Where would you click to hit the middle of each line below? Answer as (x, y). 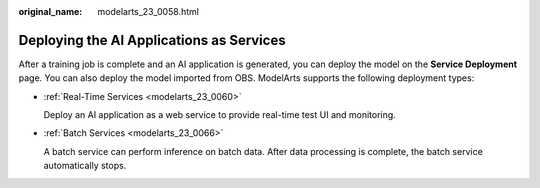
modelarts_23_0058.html (148, 11)
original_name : (50, 11)
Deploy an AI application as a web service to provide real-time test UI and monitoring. (220, 115)
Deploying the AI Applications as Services (152, 40)
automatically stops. (85, 166)
